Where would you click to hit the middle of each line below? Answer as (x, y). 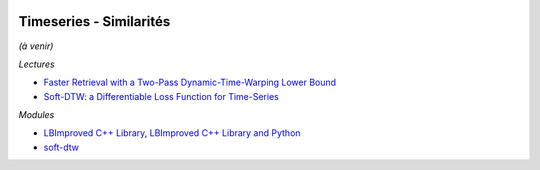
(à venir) (36, 46)
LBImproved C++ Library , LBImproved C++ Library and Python (172, 133)
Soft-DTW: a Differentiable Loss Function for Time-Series (161, 96)
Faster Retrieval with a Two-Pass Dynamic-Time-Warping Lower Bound (190, 82)
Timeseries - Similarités (94, 21)
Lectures (36, 64)
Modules (36, 115)
